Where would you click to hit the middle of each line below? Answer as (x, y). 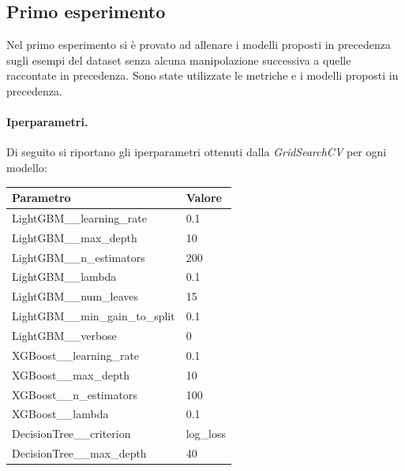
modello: (27, 167)
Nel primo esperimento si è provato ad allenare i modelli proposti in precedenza (199, 45)
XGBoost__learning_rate (76, 355)
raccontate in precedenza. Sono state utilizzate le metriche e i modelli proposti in (202, 75)
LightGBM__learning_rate (79, 217)
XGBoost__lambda (60, 414)
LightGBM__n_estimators (79, 257)
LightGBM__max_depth (75, 237)
